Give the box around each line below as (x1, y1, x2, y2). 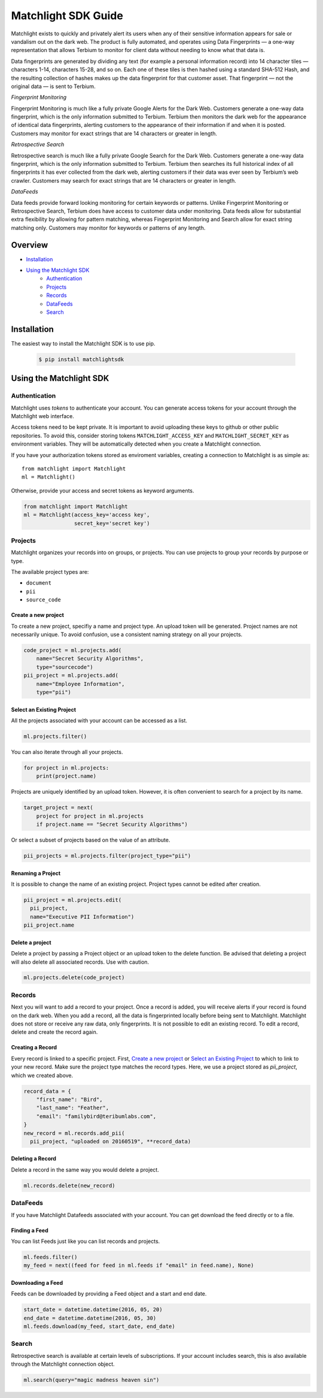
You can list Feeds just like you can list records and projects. (11, 1237, 160, 1245)
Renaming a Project (11, 869, 61, 877)
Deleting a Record (11, 1155, 57, 1162)
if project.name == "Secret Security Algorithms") (36, 821, 188, 828)
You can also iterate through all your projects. (11, 748, 123, 755)
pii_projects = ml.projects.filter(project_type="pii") (23, 852, 191, 859)
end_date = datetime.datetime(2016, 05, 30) (23, 1315, 157, 1321)
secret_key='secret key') (74, 520, 150, 526)
